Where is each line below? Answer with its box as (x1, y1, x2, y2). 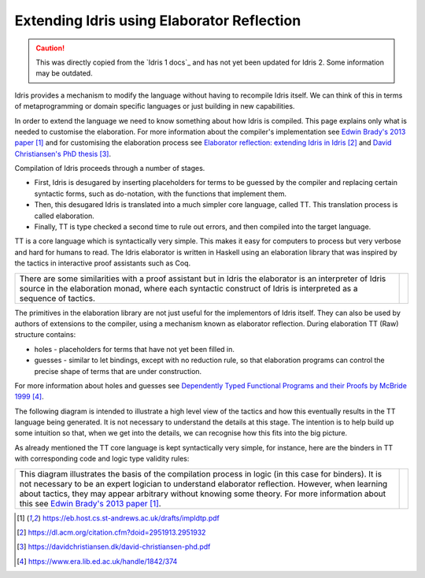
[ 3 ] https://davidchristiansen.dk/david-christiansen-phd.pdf (17, 542, 211, 551)
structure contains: (14, 330, 76, 339)
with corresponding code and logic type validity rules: (14, 454, 190, 464)
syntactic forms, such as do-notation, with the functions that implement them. (34, 189, 287, 198)
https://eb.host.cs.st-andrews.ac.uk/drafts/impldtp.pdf (42, 513, 220, 523)
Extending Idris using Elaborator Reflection (14, 12, 301, 29)
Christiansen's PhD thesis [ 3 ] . (14, 149, 112, 158)
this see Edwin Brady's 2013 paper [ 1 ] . (19, 498, 161, 509)
